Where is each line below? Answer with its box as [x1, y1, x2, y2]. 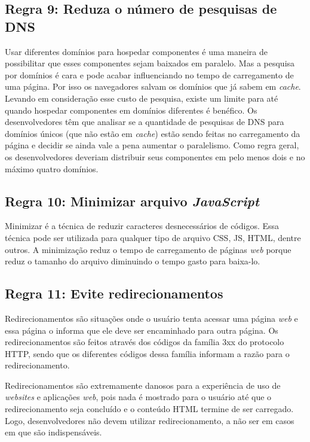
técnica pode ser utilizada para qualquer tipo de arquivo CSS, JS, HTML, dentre [5, 231, 301, 243]
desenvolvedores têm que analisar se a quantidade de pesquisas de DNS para [5, 115, 284, 128]
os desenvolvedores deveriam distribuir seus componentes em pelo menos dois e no [5, 150, 305, 163]
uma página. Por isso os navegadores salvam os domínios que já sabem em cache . [5, 80, 301, 93]
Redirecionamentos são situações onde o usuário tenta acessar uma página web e [5, 312, 298, 324]
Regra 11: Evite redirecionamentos [5, 284, 223, 303]
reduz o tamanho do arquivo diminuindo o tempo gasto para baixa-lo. [5, 255, 260, 267]
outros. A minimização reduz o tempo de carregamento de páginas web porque [5, 243, 291, 255]
